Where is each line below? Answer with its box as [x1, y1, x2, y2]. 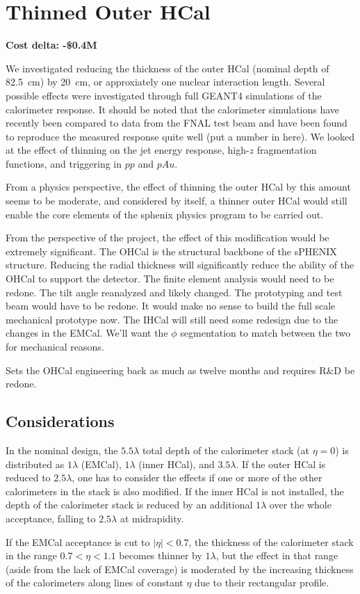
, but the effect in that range [215, 548, 338, 563]
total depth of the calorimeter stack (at [142, 442, 309, 457]
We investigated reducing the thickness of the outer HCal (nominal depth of [6, 61, 329, 75]
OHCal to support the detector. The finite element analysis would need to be [6, 271, 334, 286]
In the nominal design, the [6, 442, 118, 457]
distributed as [6, 456, 65, 471]
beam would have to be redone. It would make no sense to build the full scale [6, 298, 336, 313]
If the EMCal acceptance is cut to [6, 534, 150, 549]
